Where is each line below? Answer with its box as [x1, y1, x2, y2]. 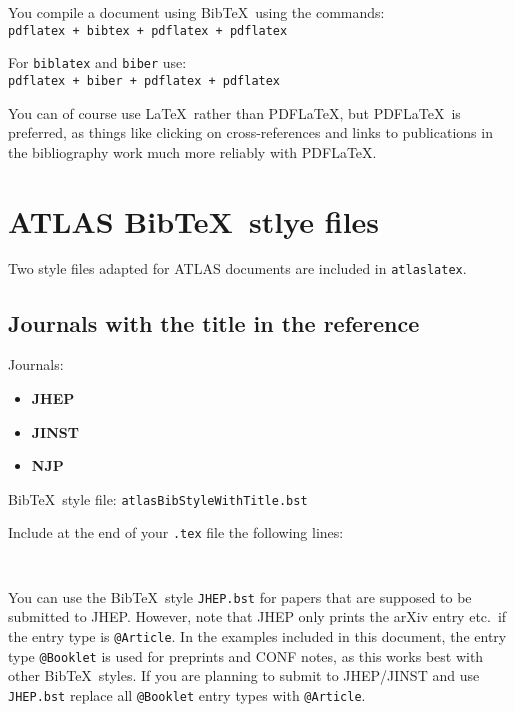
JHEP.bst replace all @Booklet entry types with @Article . [8, 684, 366, 705]
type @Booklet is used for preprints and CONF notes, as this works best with [8, 645, 484, 666]
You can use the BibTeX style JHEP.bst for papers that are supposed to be [8, 586, 472, 607]
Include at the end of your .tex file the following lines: [8, 522, 344, 543]
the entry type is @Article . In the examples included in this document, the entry [8, 625, 507, 646]
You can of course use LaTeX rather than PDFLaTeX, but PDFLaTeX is [8, 102, 461, 123]
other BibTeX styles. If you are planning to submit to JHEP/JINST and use [8, 665, 480, 686]
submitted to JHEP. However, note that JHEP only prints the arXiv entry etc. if [8, 606, 507, 627]
